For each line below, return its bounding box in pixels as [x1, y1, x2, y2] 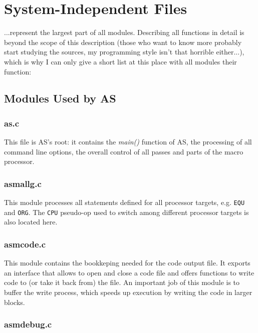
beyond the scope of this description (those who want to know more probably [4, 36, 242, 47]
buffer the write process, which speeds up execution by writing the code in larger [4, 287, 252, 297]
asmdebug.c [4, 318, 52, 330]
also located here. [4, 216, 58, 227]
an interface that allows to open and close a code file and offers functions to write [4, 267, 254, 277]
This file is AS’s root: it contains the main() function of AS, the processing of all [4, 136, 252, 147]
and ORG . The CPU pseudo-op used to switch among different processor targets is [4, 206, 249, 217]
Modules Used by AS [4, 90, 116, 106]
